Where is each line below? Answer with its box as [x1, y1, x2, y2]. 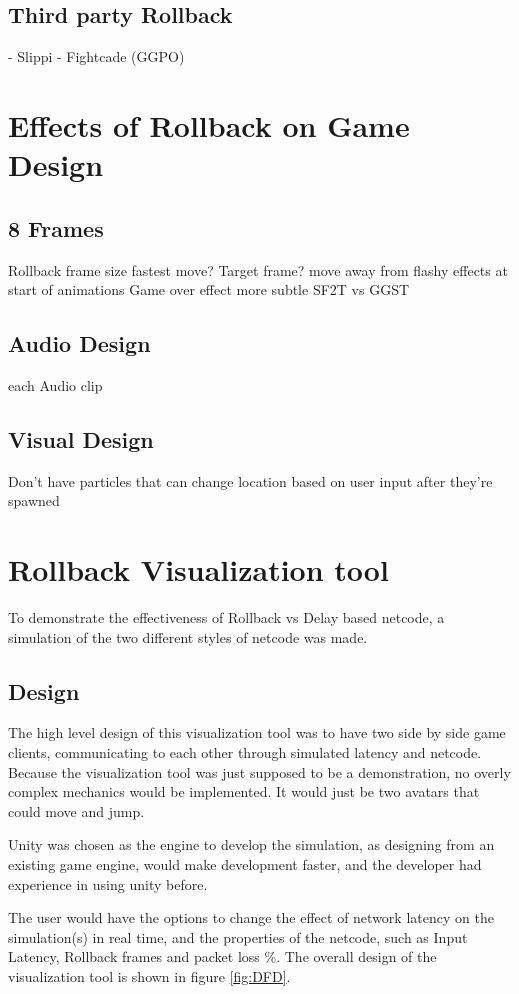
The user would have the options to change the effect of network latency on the [8, 907, 494, 928]
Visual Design [8, 423, 154, 454]
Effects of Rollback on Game [8, 104, 410, 145]
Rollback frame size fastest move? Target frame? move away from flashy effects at [8, 259, 508, 280]
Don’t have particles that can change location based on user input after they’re [8, 470, 493, 491]
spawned [8, 490, 60, 511]
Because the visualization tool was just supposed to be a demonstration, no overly [8, 761, 511, 782]
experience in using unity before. [8, 873, 208, 894]
